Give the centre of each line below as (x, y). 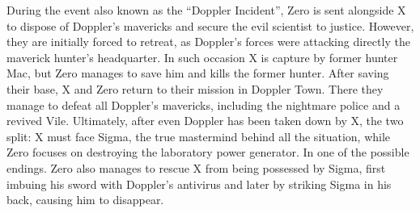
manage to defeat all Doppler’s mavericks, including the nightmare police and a (204, 104)
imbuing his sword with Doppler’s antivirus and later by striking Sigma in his (199, 184)
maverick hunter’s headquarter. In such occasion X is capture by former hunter (202, 57)
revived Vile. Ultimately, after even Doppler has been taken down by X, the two (205, 121)
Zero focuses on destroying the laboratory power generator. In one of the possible (208, 152)
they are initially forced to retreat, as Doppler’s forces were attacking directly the (208, 42)
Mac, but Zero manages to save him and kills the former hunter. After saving (198, 73)
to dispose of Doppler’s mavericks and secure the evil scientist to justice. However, (210, 25)
